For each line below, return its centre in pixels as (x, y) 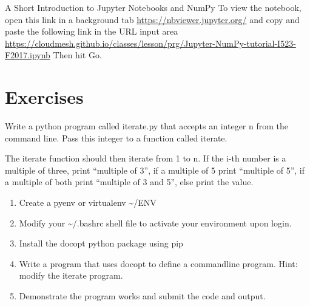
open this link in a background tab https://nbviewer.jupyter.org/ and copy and (152, 19)
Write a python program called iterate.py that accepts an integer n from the (147, 126)
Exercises (44, 97)
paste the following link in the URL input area (92, 31)
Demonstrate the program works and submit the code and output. (142, 296)
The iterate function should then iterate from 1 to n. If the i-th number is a (146, 158)
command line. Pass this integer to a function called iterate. (116, 138)
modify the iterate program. (71, 275)
